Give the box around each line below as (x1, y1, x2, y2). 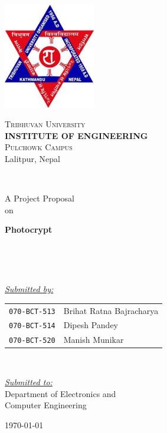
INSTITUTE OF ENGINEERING (5, 129, 148, 141)
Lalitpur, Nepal (5, 153, 60, 165)
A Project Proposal (5, 192, 75, 204)
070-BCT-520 (9, 336, 55, 345)
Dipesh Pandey (63, 319, 119, 331)
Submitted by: (5, 283, 54, 295)
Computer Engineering (5, 399, 87, 411)
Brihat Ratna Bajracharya (63, 304, 159, 316)
